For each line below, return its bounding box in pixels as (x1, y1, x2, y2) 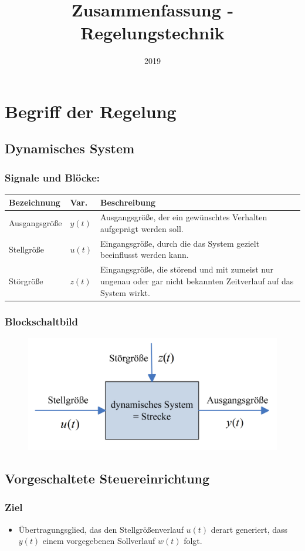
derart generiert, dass (211, 523, 288, 535)
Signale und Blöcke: (5, 170, 100, 184)
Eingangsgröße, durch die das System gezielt (100, 237, 260, 249)
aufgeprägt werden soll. (100, 223, 184, 235)
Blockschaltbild (5, 314, 79, 328)
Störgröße (9, 274, 43, 287)
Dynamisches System (5, 139, 135, 157)
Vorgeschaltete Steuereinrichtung (5, 469, 210, 488)
